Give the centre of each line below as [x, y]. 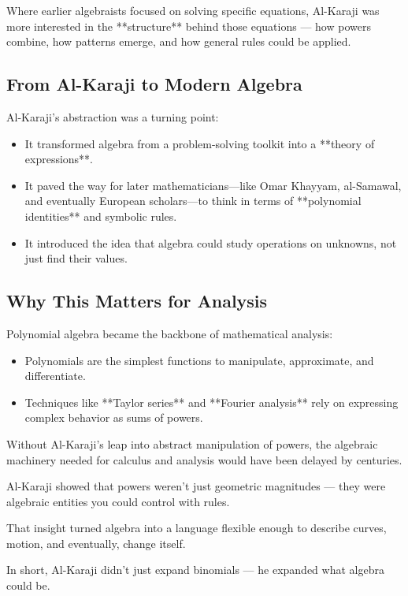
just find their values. [76, 258]
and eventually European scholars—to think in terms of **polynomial [193, 201]
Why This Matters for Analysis [137, 301]
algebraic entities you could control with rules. [118, 501]
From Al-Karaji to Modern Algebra [154, 84]
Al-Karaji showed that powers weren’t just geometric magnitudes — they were [196, 486]
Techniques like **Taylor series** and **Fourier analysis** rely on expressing [211, 402]
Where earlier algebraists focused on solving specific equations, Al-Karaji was [193, 10]
